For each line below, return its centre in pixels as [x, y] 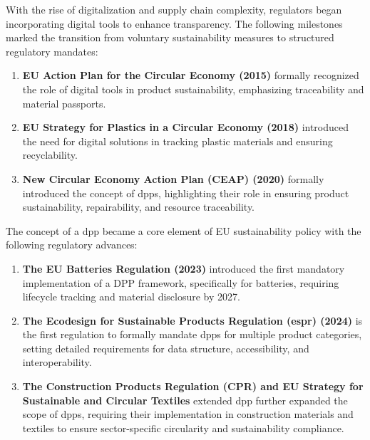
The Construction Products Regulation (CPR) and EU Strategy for [193, 386]
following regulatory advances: [72, 245]
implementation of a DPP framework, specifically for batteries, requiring [181, 282]
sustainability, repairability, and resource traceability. [139, 207]
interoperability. [57, 362]
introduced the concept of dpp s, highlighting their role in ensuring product [186, 193]
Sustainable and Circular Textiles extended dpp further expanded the [185, 400]
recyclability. [50, 155]
